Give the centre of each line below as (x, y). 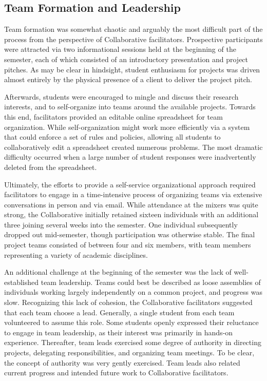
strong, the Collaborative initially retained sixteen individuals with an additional (131, 214)
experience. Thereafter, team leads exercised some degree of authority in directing (133, 342)
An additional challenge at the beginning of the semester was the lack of (118, 272)
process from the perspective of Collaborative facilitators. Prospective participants (133, 39)
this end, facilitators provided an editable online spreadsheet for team (113, 116)
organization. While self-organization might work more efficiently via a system (127, 127)
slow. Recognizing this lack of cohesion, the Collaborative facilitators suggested (128, 302)
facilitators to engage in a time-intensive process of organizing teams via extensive (133, 194)
